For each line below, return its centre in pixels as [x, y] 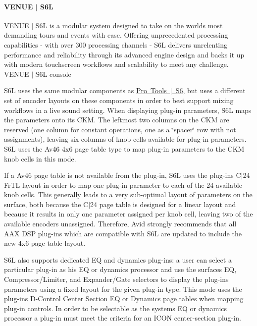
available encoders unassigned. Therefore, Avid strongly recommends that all [120, 224]
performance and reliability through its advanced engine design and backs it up [124, 54]
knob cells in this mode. [40, 158]
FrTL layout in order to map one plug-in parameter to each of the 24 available [123, 185]
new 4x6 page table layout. [45, 243]
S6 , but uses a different [210, 90]
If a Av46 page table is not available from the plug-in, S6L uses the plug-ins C [123, 175]
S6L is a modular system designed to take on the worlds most [129, 25]
